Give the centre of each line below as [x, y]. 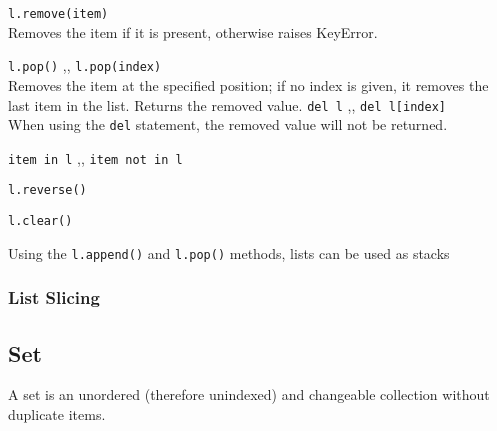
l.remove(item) [58, 14]
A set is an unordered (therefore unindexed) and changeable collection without [249, 394]
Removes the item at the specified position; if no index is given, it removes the [248, 84]
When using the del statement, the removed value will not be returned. [228, 124]
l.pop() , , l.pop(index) [85, 65]
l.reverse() [47, 190]
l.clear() [40, 221]
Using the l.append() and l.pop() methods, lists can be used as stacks [229, 252]
